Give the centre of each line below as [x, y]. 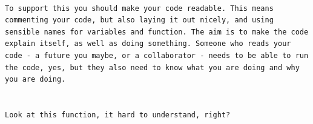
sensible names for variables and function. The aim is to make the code [157, 32]
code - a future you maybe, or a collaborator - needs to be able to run [157, 55]
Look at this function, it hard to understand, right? [118, 115]
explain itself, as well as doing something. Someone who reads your [148, 44]
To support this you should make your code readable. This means [139, 8]
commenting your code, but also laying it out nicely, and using [139, 20]
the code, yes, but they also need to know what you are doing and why [152, 67]
